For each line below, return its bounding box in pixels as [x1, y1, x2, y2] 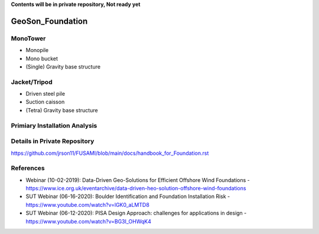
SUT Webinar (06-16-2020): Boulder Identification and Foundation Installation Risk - [25, 193, 230, 200]
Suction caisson [25, 98, 65, 106]
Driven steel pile [25, 90, 65, 97]
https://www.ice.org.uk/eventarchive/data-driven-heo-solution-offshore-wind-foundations [25, 185, 246, 192]
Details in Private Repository [11, 137, 95, 145]
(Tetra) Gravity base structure [25, 106, 98, 113]
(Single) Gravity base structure [25, 63, 100, 70]
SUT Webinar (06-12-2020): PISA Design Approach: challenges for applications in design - [25, 210, 247, 217]
